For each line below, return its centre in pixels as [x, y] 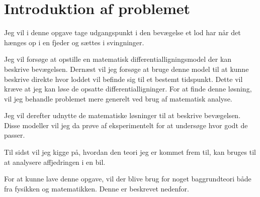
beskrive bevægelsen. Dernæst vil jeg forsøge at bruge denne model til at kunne [126, 69]
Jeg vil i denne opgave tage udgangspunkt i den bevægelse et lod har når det [122, 32]
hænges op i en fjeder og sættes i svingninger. [74, 42]
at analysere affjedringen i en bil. [55, 162]
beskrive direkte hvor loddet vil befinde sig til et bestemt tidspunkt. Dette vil [123, 79]
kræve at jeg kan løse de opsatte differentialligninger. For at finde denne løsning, [128, 89]
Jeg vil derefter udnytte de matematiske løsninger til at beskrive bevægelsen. [122, 115]
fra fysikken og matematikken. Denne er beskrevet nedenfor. [97, 188]
